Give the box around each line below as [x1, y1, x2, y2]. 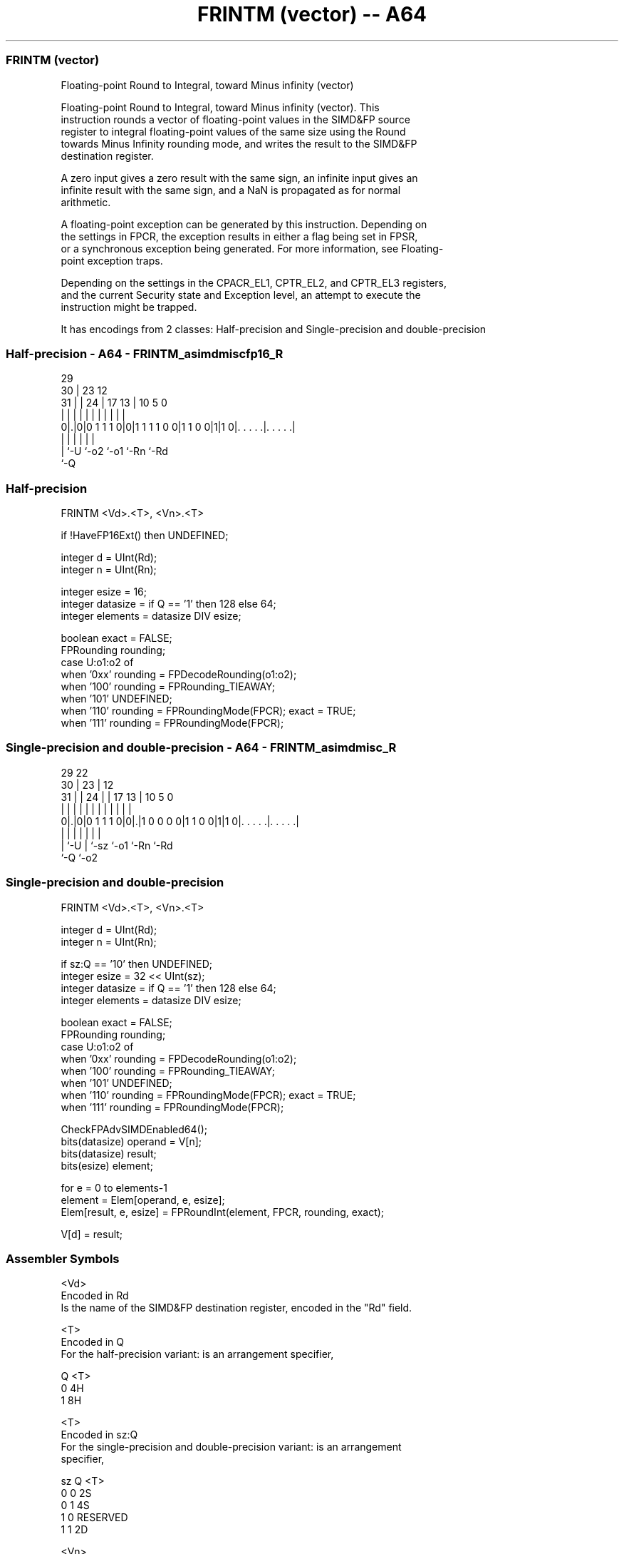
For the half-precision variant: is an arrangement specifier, [61, 1348, 334, 1361]
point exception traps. [61, 254, 163, 267]
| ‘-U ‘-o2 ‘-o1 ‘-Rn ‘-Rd [61, 445, 168, 458]
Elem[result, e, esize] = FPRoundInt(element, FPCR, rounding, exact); [61, 1205, 385, 1218]
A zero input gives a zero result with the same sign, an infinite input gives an [61, 171, 418, 184]
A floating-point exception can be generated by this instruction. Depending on [61, 218, 427, 230]
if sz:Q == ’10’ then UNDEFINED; [61, 957, 212, 970]
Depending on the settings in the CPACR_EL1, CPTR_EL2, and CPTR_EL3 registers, [61, 276, 447, 289]
